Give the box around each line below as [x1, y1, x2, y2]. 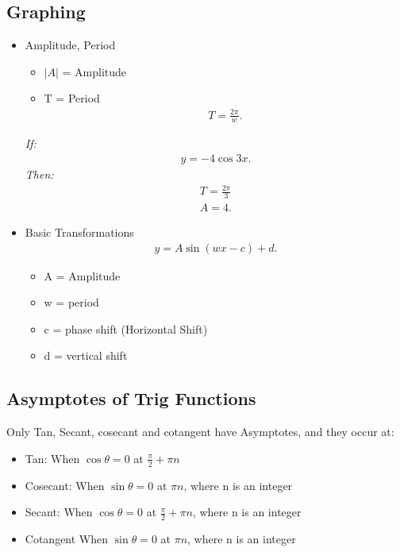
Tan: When [25, 450, 80, 466]
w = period [44, 294, 99, 311]
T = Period [44, 90, 100, 106]
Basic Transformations [25, 223, 134, 240]
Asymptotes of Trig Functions [6, 386, 256, 411]
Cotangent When [25, 531, 109, 547]
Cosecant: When [25, 477, 105, 493]
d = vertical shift [44, 347, 128, 364]
